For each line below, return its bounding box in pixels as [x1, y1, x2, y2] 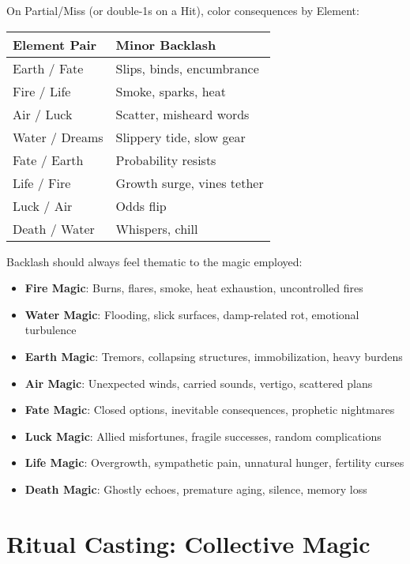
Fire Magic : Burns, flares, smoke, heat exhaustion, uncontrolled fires [24, 280, 363, 296]
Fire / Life [13, 81, 71, 100]
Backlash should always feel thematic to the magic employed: [6, 253, 303, 269]
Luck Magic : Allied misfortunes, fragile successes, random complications [24, 427, 382, 444]
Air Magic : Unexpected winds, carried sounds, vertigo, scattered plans [24, 374, 373, 391]
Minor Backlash [115, 35, 216, 54]
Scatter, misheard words [115, 104, 250, 123]
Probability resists [115, 150, 216, 169]
